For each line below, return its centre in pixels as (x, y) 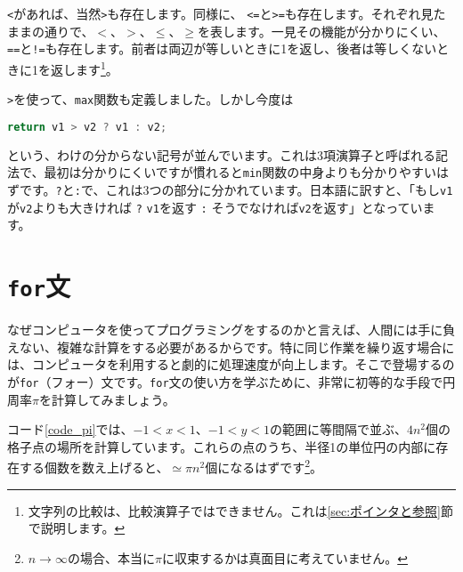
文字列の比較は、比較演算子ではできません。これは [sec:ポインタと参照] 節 (241, 510)
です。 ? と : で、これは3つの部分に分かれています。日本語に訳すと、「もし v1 (236, 189)
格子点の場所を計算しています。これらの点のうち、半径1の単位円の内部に (222, 446)
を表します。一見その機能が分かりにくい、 (322, 31)
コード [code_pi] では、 (70, 429)
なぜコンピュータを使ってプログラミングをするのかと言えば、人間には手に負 (231, 330)
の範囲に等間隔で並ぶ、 (338, 429)
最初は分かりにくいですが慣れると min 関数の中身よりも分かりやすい (240, 172)
